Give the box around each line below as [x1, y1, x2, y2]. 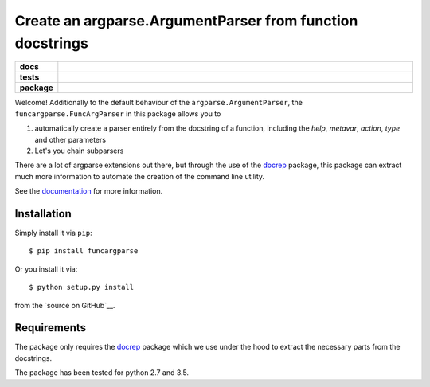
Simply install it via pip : [14, 228, 93, 237]
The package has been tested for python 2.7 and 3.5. [14, 368, 190, 377]
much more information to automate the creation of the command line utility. [14, 171, 265, 181]
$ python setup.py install [29, 283, 135, 292]
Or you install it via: [14, 264, 78, 274]
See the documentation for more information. [14, 186, 163, 196]
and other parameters [34, 135, 107, 144]
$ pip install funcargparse [29, 247, 139, 256]
